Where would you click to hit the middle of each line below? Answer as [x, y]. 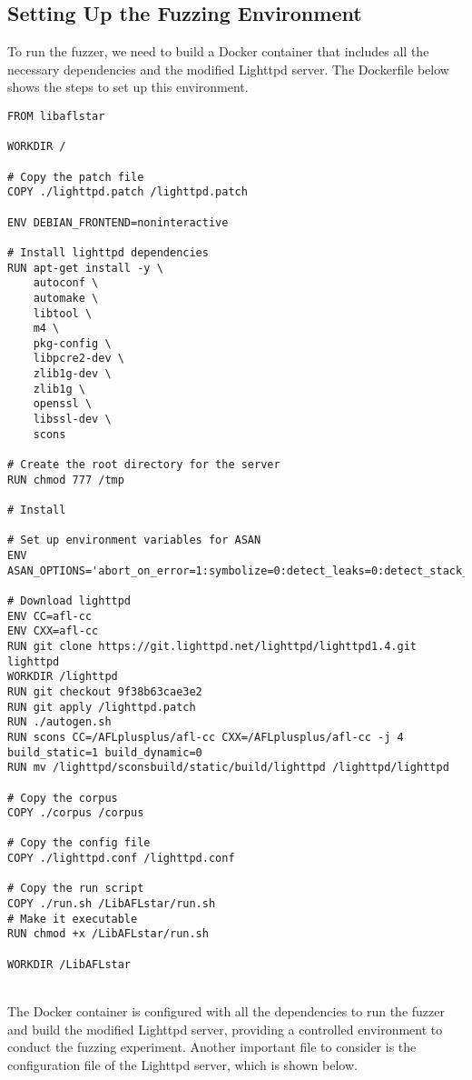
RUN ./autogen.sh [59, 722]
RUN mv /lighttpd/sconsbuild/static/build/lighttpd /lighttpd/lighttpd [228, 768]
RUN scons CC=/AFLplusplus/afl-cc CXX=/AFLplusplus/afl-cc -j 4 [206, 737]
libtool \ [63, 313]
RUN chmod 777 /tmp [66, 480]
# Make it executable [73, 919]
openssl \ [63, 404]
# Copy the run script [76, 889]
